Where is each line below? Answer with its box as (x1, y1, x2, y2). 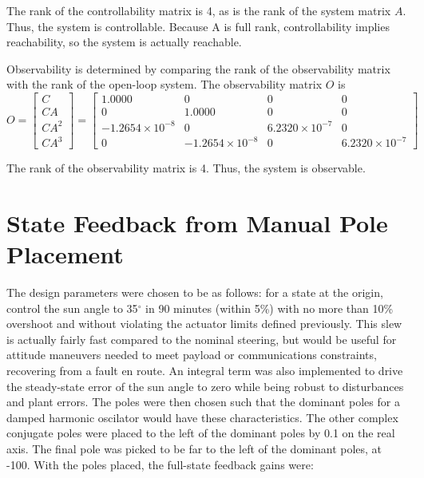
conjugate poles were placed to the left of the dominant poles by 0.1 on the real (6, 425, 395, 441)
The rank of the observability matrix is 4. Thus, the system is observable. (6, 160, 366, 176)
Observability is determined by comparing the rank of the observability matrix (6, 60, 390, 77)
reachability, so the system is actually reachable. (6, 34, 242, 50)
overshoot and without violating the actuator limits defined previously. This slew (6, 315, 402, 332)
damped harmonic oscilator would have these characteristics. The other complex (6, 409, 398, 425)
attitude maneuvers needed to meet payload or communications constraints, (6, 346, 377, 363)
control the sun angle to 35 (6, 299, 138, 316)
